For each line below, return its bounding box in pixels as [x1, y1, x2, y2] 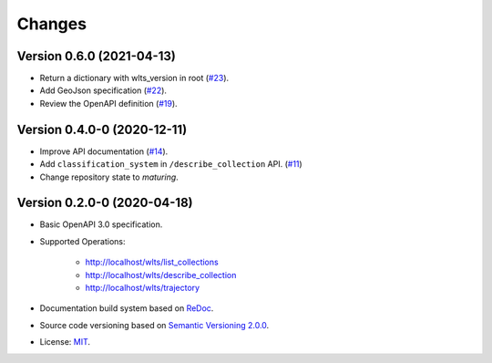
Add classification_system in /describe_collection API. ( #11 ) [39, 159, 302, 170]
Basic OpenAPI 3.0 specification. [39, 219, 163, 230]
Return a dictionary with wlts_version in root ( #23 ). [39, 73, 230, 84]
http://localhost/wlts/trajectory [85, 283, 200, 293]
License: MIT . [39, 337, 91, 347]
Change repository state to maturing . [39, 171, 179, 182]
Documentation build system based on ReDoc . [39, 303, 214, 314]
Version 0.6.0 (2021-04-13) [16, 48, 177, 64]
